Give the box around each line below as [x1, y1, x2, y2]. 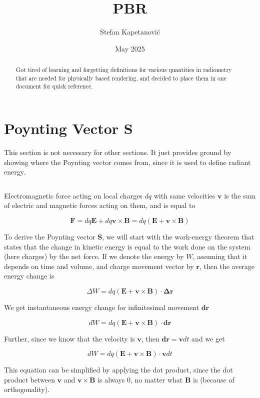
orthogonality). [4, 384, 50, 394]
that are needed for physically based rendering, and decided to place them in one [15, 73, 226, 82]
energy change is [4, 270, 54, 281]
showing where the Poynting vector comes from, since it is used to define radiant [4, 156, 251, 167]
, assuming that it [192, 251, 247, 261]
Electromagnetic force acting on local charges [4, 190, 142, 200]
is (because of [193, 374, 234, 384]
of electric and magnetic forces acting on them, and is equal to [4, 200, 195, 210]
